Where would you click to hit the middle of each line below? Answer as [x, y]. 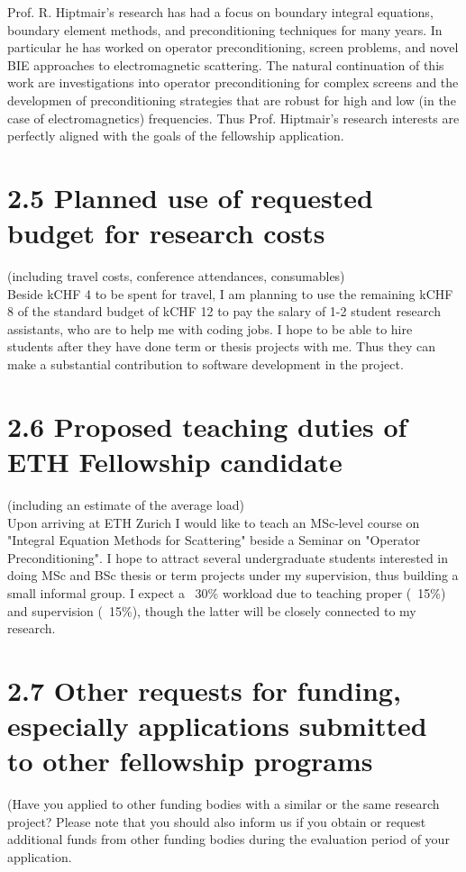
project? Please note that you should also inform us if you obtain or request [217, 821]
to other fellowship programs [190, 761]
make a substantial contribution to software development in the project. [206, 364]
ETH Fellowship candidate [175, 461]
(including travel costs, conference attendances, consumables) [176, 276]
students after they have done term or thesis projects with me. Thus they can [222, 346]
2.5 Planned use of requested [190, 197]
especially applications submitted [217, 726]
